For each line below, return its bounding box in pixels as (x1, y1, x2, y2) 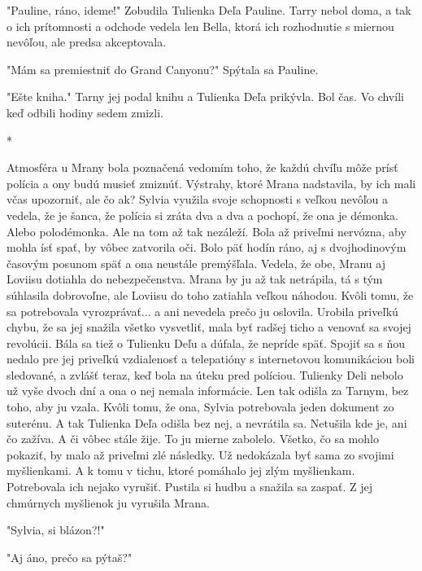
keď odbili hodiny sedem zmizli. (7, 103, 163, 121)
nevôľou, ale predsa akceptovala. (7, 33, 167, 51)
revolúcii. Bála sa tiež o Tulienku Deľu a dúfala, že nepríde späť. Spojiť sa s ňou (7, 334, 406, 351)
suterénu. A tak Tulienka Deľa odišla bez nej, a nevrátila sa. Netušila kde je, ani (7, 414, 407, 431)
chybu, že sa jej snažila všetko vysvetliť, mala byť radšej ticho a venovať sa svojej (7, 318, 411, 336)
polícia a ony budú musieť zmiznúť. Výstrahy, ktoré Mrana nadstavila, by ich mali (7, 174, 416, 191)
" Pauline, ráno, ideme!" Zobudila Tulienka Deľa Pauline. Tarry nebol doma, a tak (7, 2, 411, 18)
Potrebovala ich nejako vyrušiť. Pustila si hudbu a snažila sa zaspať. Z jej (7, 478, 373, 495)
